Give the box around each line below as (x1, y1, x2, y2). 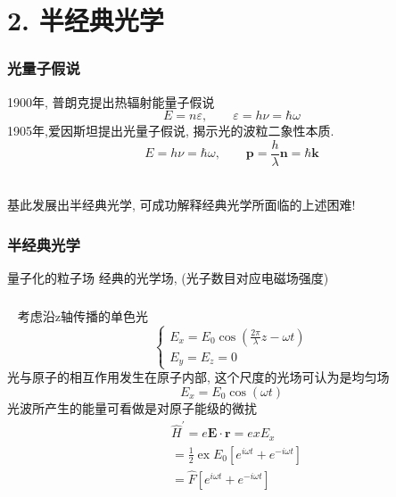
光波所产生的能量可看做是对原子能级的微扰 (7, 398, 257, 417)
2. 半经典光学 (7, 2, 164, 38)
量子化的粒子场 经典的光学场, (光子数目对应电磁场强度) (7, 269, 329, 287)
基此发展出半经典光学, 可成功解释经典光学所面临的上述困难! (7, 195, 356, 214)
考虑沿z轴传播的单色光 (17, 306, 148, 325)
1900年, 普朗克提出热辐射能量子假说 (7, 92, 215, 111)
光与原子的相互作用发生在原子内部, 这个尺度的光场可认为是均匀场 (7, 368, 390, 386)
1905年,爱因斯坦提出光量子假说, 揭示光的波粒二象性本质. (7, 121, 334, 140)
